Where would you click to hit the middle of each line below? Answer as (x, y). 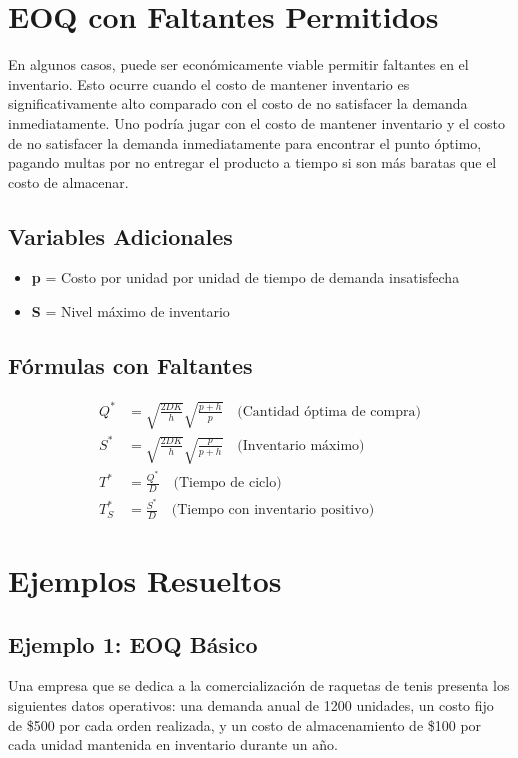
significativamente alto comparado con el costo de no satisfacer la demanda (238, 103)
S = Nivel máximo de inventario (130, 311)
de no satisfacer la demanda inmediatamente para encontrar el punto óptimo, (245, 142)
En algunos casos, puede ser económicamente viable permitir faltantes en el (238, 64)
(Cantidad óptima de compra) (329, 411)
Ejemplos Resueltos (145, 580)
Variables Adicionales (120, 235)
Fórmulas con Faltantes (130, 365)
